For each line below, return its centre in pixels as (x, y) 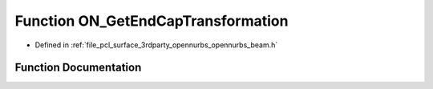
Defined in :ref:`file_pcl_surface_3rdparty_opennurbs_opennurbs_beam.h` (156, 45)
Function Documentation (78, 68)
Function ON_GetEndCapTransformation (152, 21)
